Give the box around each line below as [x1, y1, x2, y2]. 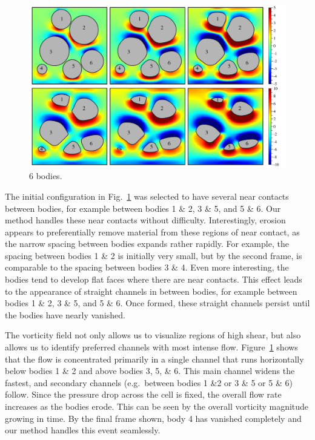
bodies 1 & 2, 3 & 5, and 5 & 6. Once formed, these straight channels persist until [5, 297, 310, 309]
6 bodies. [29, 169, 62, 182]
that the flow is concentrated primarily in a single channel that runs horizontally [5, 352, 304, 365]
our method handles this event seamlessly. [5, 424, 161, 436]
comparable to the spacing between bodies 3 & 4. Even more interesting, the [5, 261, 289, 274]
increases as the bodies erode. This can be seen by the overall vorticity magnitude [5, 400, 309, 412]
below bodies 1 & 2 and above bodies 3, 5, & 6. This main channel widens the [5, 364, 295, 377]
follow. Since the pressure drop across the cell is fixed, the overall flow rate [5, 388, 282, 401]
